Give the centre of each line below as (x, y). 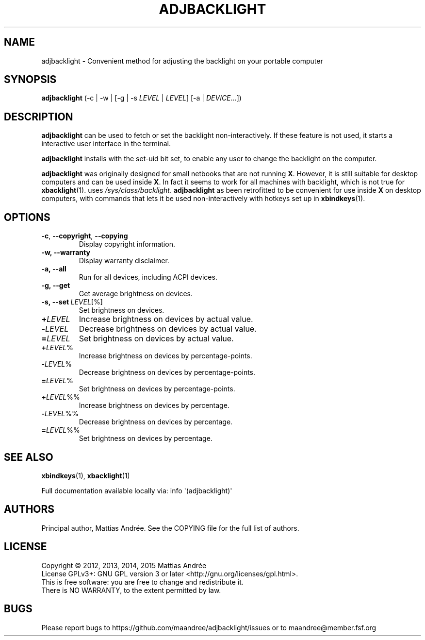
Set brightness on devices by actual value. (156, 339)
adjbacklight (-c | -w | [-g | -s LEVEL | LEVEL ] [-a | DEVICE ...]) (141, 98)
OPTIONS (27, 217)
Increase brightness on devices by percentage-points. (165, 356)
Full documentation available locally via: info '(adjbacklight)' (137, 490)
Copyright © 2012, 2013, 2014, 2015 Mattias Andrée (124, 565)
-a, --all (54, 269)
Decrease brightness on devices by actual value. (168, 329)
